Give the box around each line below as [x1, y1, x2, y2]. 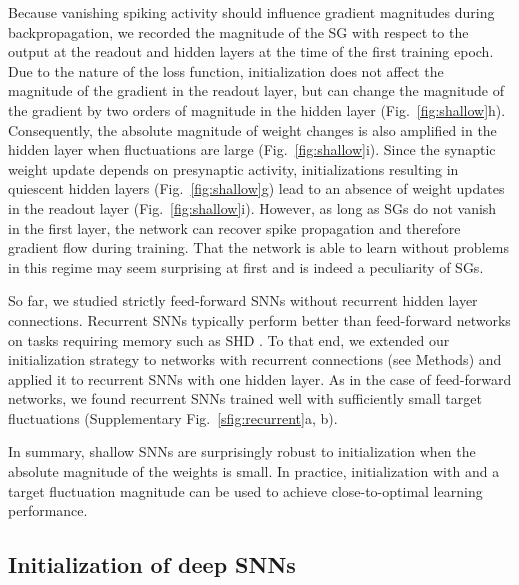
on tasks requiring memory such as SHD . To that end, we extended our [8, 329, 450, 350]
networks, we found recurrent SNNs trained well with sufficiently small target [8, 388, 482, 409]
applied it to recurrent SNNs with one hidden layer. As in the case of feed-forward [8, 368, 512, 389]
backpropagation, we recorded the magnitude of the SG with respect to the [8, 21, 469, 42]
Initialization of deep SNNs [8, 549, 296, 580]
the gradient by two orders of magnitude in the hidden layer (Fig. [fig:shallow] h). [8, 99, 506, 120]
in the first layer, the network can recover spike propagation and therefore [8, 217, 461, 238]
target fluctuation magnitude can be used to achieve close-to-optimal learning [8, 480, 483, 501]
